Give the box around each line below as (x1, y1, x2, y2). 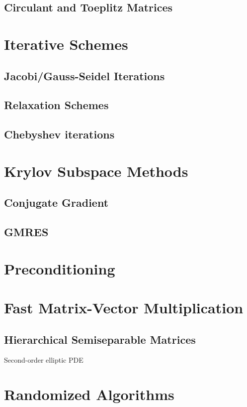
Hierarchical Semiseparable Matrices (4, 331, 196, 347)
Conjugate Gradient (4, 195, 109, 210)
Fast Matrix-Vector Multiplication (4, 297, 244, 317)
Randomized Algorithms (4, 384, 174, 405)
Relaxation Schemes (4, 97, 109, 113)
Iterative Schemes (4, 33, 128, 54)
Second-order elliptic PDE (4, 355, 83, 365)
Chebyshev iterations (4, 127, 115, 142)
